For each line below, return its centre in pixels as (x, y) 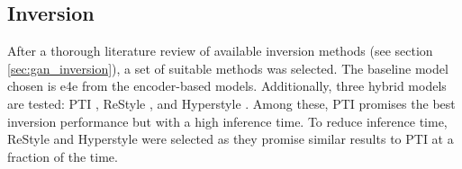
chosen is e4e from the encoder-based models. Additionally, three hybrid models (227, 86)
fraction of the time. (63, 156)
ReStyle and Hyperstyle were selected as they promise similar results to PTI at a (231, 139)
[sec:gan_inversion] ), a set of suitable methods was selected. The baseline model (228, 68)
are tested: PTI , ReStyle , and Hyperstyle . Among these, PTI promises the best (231, 103)
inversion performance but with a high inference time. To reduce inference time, (227, 121)
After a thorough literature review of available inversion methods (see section (220, 51)
